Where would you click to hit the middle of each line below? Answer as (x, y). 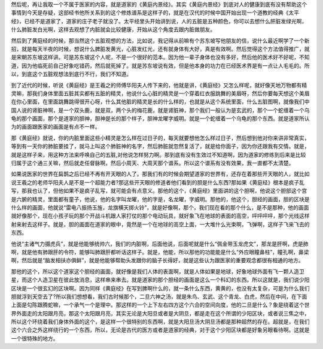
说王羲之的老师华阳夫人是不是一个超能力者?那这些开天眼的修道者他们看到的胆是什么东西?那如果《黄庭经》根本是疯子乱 (158, 182)
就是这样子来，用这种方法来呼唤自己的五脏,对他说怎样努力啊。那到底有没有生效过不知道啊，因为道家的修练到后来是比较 (159, 154)
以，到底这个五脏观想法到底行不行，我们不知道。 (71, 74)
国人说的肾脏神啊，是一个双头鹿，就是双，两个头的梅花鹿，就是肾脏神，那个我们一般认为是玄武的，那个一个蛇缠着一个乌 (160, 110)
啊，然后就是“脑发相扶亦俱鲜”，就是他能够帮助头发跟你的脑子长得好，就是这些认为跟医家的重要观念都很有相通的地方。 (158, 260)
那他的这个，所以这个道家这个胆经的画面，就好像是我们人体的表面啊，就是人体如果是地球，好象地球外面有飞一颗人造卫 (158, 271)
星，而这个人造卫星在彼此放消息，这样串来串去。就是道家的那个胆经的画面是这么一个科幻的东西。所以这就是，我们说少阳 (160, 280)
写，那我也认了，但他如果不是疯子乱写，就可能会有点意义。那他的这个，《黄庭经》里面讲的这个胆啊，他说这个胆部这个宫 (159, 191)
